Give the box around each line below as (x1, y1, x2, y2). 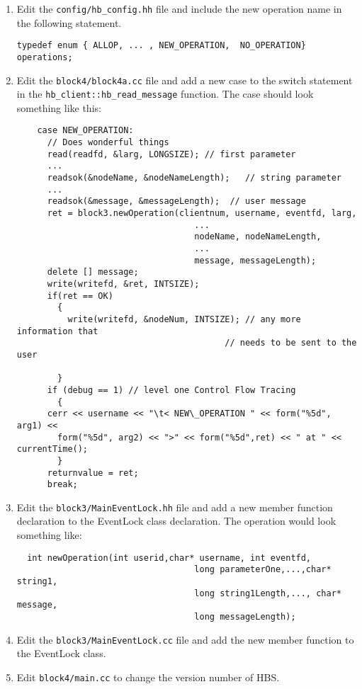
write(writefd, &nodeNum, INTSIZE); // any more (67, 314, 301, 324)
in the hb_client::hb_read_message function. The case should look (16, 86, 314, 101)
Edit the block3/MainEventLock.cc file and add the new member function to (16, 632, 354, 647)
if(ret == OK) (47, 290, 113, 301)
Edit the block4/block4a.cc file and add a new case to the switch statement (16, 72, 353, 87)
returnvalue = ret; (47, 467, 139, 478)
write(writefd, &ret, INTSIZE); (47, 279, 200, 289)
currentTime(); (16, 444, 89, 455)
